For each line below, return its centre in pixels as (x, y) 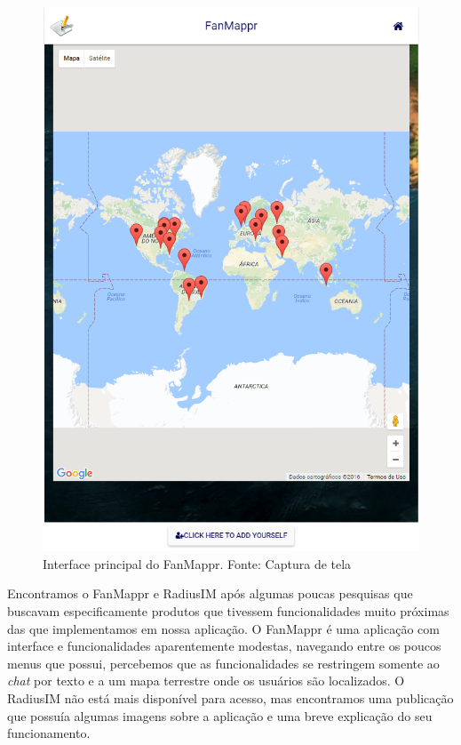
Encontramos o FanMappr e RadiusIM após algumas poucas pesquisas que (210, 593)
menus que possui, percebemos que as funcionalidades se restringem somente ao (223, 663)
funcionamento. (49, 733)
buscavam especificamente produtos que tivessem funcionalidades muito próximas (228, 611)
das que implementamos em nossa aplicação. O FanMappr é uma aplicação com (223, 628)
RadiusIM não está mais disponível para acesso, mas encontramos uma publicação (230, 697)
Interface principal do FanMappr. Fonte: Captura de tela (197, 563)
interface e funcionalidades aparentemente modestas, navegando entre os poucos (224, 646)
